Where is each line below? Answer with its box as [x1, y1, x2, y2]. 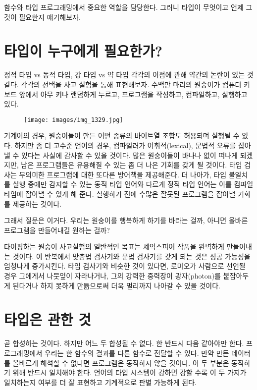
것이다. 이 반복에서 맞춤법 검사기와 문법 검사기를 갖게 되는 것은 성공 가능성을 [12, 251, 251, 261]
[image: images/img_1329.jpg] [24, 116, 123, 123]
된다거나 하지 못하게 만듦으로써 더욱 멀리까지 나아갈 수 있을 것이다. [12, 280, 220, 290]
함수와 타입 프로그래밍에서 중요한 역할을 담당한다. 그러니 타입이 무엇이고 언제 [4, 2, 244, 12]
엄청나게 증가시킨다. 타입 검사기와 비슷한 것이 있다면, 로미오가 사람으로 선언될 [4, 261, 246, 271]
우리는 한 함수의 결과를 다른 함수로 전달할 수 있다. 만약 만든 [44, 347, 229, 358]
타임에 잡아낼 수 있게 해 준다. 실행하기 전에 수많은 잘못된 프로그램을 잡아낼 [4, 188, 236, 199]
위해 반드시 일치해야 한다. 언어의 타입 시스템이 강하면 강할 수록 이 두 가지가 [12, 367, 247, 378]
